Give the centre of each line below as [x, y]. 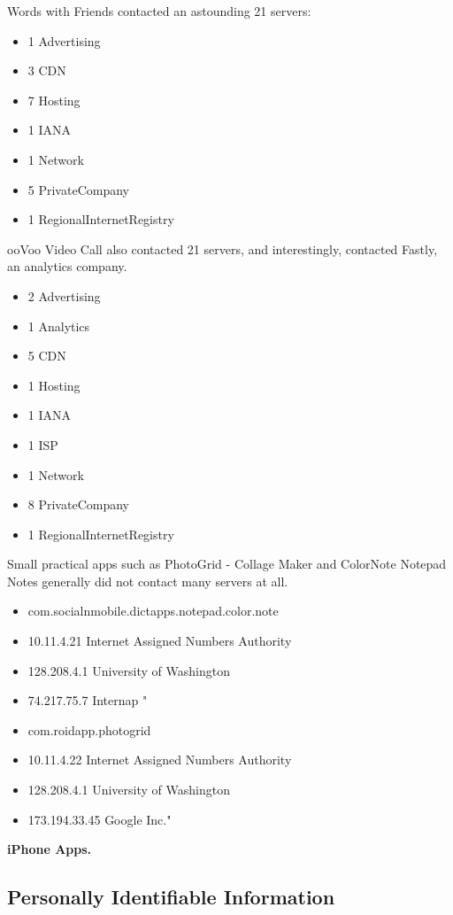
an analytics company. [67, 266]
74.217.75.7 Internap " [88, 700]
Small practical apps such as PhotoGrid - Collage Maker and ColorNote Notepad [227, 564]
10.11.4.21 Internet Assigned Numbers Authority [160, 641]
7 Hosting [54, 100]
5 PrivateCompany [78, 189]
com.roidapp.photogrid [89, 729]
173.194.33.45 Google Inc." [100, 819]
